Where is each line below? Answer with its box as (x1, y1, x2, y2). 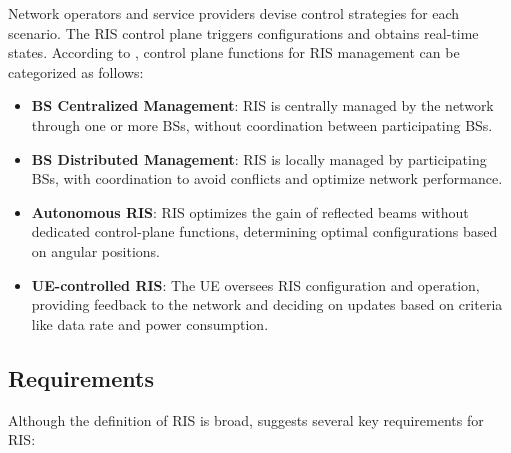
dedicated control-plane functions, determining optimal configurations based (31, 221, 498, 242)
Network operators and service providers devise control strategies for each (8, 3, 460, 23)
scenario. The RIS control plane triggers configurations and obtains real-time (8, 22, 479, 43)
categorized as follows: (8, 61, 144, 82)
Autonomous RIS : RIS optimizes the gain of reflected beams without (31, 201, 469, 222)
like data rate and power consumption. (31, 313, 269, 334)
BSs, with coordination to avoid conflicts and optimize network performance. (31, 168, 503, 189)
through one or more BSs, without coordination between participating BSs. (31, 114, 493, 135)
